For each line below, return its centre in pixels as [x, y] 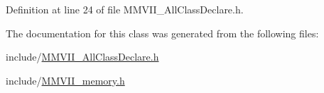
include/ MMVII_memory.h [65, 80]
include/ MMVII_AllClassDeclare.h [82, 57]
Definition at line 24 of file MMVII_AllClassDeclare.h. [125, 9]
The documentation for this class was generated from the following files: [162, 33]
